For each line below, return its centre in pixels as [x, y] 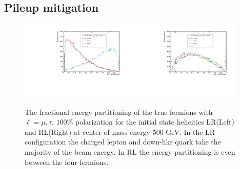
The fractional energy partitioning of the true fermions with [119, 112]
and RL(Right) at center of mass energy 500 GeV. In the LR [120, 131]
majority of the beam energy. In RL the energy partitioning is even [130, 152]
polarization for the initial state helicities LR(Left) [155, 122]
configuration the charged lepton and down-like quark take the [123, 142]
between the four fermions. [67, 162]
